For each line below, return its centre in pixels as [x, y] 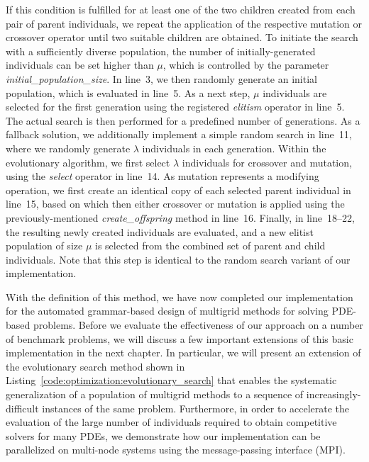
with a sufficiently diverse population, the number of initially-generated [161, 51]
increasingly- [334, 394]
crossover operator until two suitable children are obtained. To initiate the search [182, 37]
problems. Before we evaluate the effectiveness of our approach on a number [198, 325]
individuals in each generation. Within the [234, 148]
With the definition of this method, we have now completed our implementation [180, 297]
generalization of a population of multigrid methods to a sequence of [155, 394]
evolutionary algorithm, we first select [88, 162]
